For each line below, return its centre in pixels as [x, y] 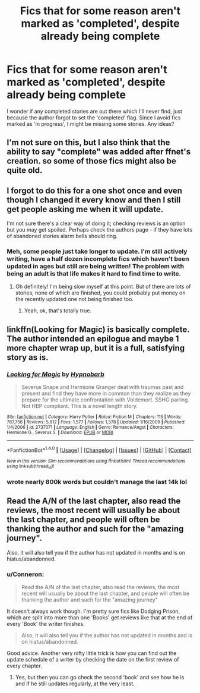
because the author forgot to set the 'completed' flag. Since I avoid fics [94, 118]
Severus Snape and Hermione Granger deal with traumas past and [102, 387]
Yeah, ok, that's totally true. [58, 311]
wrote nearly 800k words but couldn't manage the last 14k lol [97, 482]
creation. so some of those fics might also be [92, 161]
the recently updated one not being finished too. [74, 299]
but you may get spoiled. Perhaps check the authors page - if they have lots [99, 230]
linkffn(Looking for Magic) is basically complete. [98, 329]
